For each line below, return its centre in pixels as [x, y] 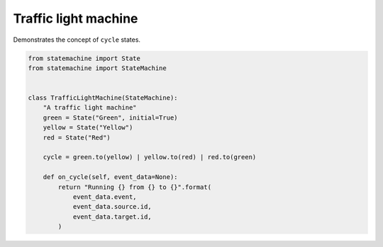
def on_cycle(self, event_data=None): [110, 177]
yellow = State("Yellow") [88, 128]
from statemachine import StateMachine [97, 68]
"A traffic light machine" [90, 108]
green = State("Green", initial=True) [110, 117]
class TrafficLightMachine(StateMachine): [103, 98]
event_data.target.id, [112, 217]
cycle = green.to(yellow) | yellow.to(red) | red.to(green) [150, 157]
